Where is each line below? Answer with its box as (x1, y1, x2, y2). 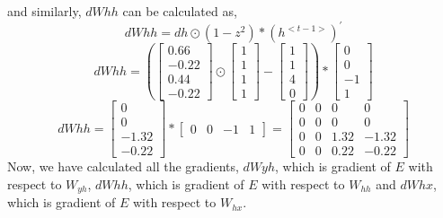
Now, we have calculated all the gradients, (7, 157, 239, 176)
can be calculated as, (122, 2, 237, 20)
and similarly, (7, 2, 82, 20)
